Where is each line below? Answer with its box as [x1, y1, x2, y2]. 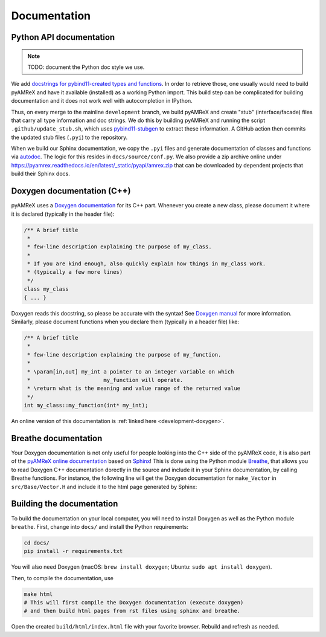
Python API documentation [11, 32, 115, 42]
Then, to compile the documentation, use [11, 574, 114, 581]
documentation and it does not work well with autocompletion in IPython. [11, 97, 193, 105]
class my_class [24, 286, 69, 293]
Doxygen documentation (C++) [11, 186, 131, 196]
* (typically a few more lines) [27, 269, 123, 276]
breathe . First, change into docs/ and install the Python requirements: [11, 523, 189, 530]
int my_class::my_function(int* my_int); [24, 402, 149, 409]
